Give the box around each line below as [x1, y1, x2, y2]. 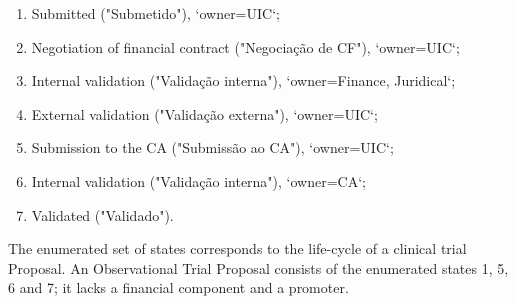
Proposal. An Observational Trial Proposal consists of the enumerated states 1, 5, [8, 257, 509, 278]
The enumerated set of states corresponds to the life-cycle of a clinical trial [8, 238, 467, 259]
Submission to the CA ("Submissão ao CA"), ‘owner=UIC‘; [31, 137, 394, 158]
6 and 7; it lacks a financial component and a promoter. [8, 277, 349, 298]
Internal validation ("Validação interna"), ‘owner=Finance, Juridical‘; [31, 70, 456, 91]
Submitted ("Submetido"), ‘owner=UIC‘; [31, 3, 280, 23]
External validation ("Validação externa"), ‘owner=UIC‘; [31, 103, 378, 124]
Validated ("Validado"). [31, 204, 174, 225]
